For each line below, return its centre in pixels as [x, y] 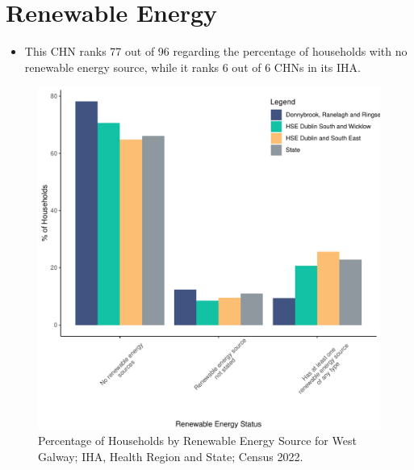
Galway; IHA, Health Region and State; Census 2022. [171, 456]
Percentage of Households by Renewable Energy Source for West [197, 440]
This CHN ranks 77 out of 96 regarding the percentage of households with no [216, 51]
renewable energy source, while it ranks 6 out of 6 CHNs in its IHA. [192, 67]
